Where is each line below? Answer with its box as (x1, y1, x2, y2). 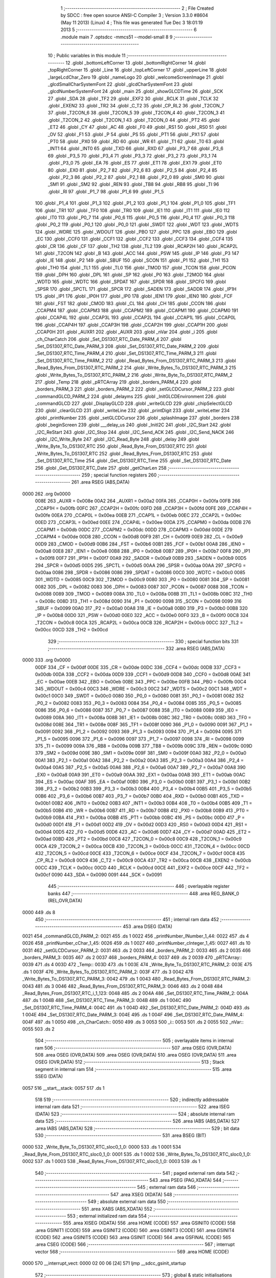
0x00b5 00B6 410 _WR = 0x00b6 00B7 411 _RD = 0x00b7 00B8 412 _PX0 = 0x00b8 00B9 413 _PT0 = (35, 807, 249, 813)
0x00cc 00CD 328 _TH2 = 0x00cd (35, 627, 108, 633)
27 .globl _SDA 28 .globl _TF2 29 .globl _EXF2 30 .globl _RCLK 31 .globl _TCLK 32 (48, 95, 219, 102)
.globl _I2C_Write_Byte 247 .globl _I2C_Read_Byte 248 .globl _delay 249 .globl (35, 436, 199, 442)
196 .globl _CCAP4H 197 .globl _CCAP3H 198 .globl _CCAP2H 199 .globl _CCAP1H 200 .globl (35, 322, 228, 328)
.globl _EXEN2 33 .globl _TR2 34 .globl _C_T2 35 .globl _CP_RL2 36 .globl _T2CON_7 (48, 103, 224, 109)
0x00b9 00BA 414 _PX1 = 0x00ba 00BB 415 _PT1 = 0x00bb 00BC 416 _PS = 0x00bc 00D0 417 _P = (35, 814, 245, 820)
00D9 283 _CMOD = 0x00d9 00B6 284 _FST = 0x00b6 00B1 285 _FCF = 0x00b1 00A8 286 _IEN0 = (35, 541, 245, 547)
